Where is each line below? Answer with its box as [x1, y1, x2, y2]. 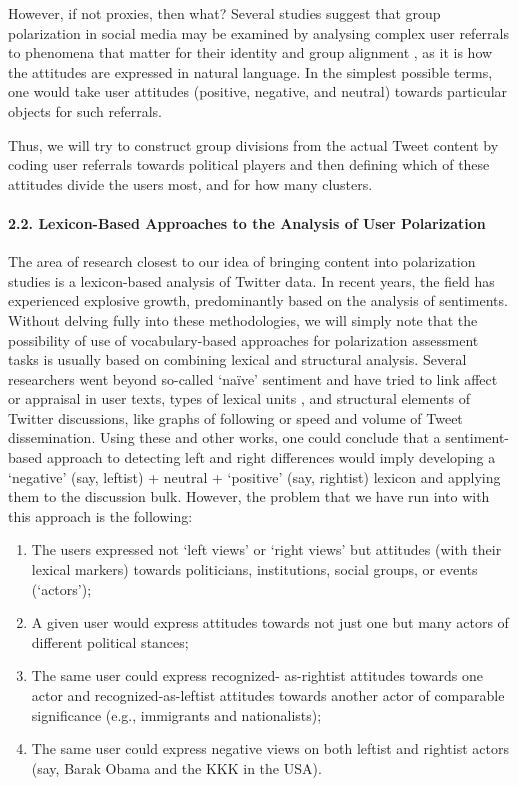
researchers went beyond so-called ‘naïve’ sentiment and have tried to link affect [8, 368, 498, 389]
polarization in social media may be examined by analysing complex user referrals [8, 22, 510, 43]
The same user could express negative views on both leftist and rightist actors [31, 738, 509, 759]
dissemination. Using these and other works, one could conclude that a [8, 427, 441, 448]
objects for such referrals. [8, 100, 162, 121]
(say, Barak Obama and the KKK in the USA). [31, 757, 322, 778]
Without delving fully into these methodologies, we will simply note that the [8, 309, 478, 330]
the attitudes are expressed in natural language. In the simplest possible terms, [8, 61, 493, 82]
